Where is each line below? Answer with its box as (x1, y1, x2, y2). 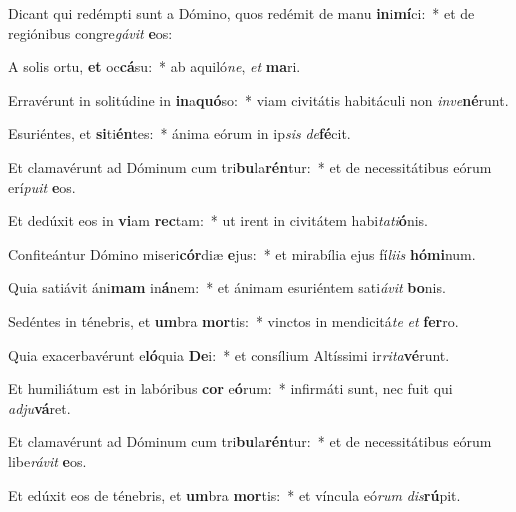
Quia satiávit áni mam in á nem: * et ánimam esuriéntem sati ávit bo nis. (8, 277, 446, 298)
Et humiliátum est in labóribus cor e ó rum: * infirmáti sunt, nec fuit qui (8, 378, 453, 399)
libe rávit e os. (8, 450, 87, 471)
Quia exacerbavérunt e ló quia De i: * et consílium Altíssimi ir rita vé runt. (8, 344, 450, 365)
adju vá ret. (8, 397, 71, 418)
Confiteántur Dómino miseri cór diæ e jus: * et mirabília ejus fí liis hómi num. (8, 243, 476, 264)
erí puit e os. (8, 176, 76, 197)
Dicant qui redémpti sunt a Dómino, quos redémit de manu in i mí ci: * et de (8, 3, 475, 23)
